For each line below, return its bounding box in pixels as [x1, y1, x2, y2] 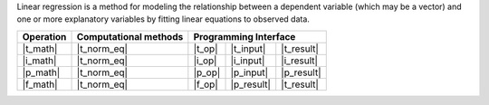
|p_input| [230, 66, 269, 79]
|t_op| [193, 42, 218, 54]
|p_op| [193, 66, 221, 79]
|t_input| [230, 42, 266, 54]
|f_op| [193, 78, 218, 91]
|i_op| [193, 54, 217, 67]
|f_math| [22, 78, 58, 91]
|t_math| [22, 42, 58, 54]
